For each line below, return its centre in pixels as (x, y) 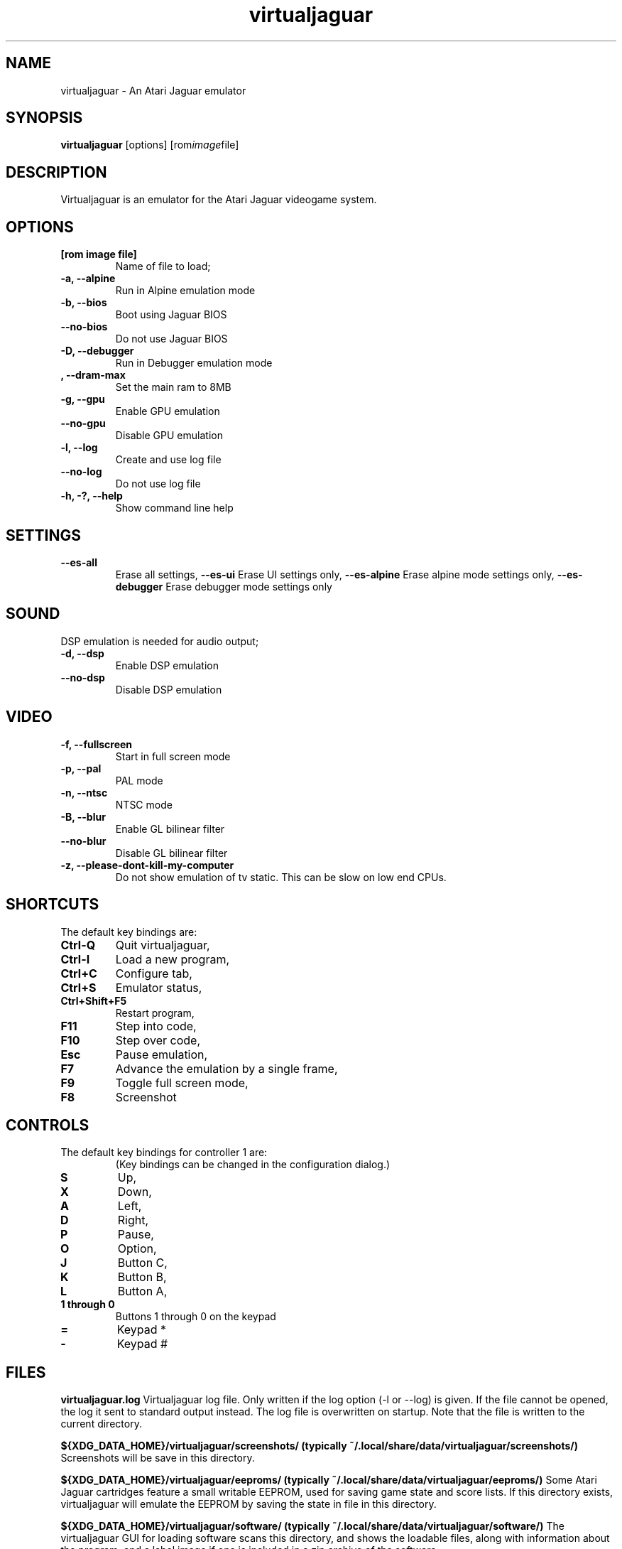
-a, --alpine (88, 279)
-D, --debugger (97, 351)
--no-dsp (83, 677)
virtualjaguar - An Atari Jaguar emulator (153, 90)
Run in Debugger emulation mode (194, 363)
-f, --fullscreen (97, 744)
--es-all (79, 562)
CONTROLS (48, 1125)
